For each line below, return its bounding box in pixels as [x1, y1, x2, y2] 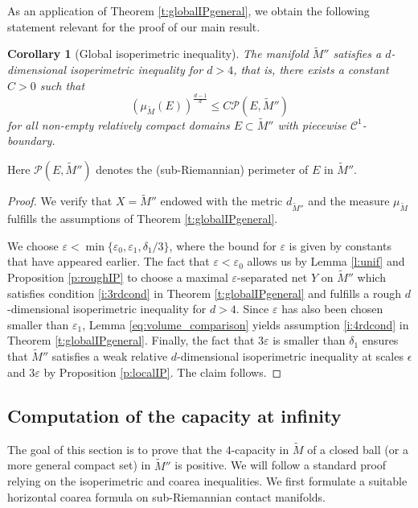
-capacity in [231, 440, 289, 457]
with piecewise [277, 116, 346, 133]
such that [39, 76, 85, 93]
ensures [362, 332, 399, 349]
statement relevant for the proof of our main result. [7, 18, 260, 35]
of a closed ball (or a [307, 440, 408, 457]
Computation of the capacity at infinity [7, 403, 342, 427]
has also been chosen [281, 300, 383, 317]
